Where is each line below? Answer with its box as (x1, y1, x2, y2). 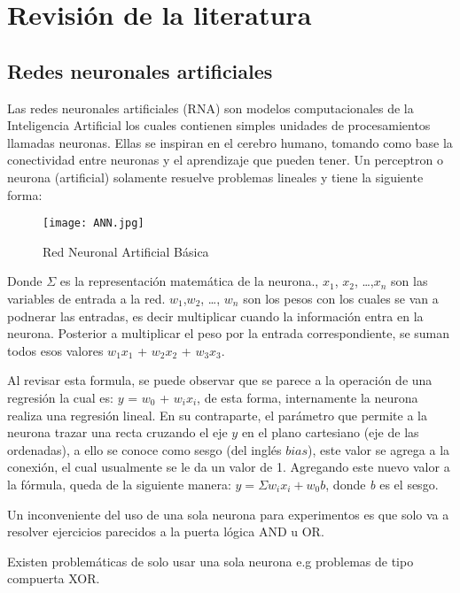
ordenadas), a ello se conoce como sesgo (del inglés (7, 440, 282, 458)
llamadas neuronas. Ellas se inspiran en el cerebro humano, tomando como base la (7, 133, 453, 151)
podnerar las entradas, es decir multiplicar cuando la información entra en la (7, 306, 424, 325)
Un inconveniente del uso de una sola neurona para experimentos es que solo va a (7, 504, 449, 523)
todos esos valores (7, 341, 104, 359)
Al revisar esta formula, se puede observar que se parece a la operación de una (7, 371, 433, 389)
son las (391, 272, 428, 290)
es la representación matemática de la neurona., (59, 272, 319, 290)
